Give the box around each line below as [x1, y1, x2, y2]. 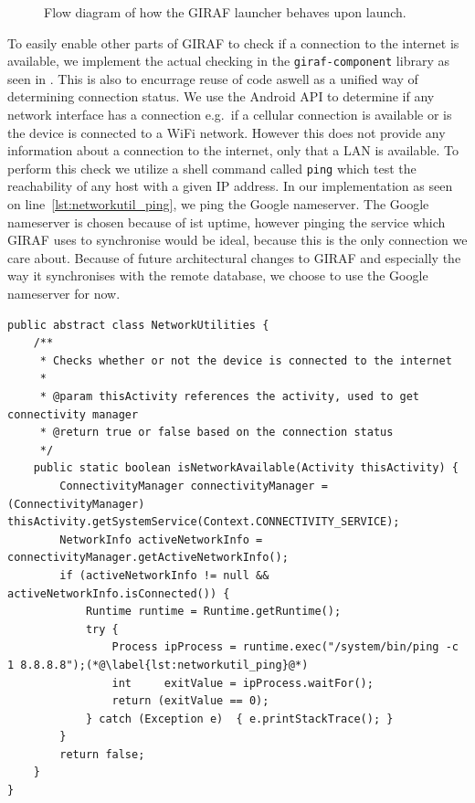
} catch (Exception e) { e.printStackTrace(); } [85, 712, 394, 725]
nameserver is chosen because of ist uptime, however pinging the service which [7, 212, 446, 231]
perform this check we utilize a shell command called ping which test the [7, 158, 417, 177]
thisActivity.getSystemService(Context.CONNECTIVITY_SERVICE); [7, 515, 400, 529]
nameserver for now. [7, 284, 121, 303]
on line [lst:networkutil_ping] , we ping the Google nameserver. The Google [7, 195, 429, 214]
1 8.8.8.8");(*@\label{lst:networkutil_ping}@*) [7, 658, 309, 671]
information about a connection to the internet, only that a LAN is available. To [7, 141, 459, 160]
